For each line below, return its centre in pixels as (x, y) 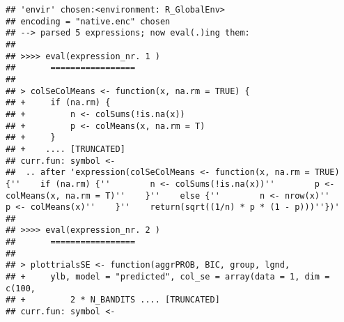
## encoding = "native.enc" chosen (88, 21)
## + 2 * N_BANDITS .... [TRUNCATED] (113, 300)
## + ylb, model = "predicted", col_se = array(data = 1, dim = (168, 277)
